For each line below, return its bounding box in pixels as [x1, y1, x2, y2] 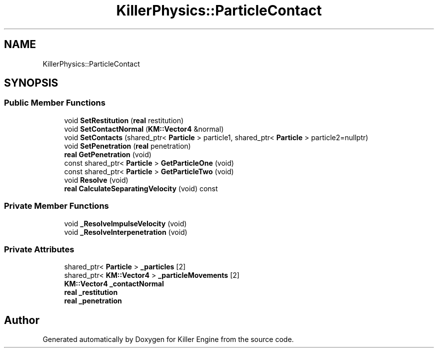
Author [4, 313, 39, 326]
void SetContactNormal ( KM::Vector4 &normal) [64, 124, 224, 133]
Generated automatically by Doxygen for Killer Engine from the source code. [42, 335, 294, 344]
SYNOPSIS [4, 77, 58, 90]
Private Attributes [4, 244, 74, 254]
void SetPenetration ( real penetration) [64, 141, 191, 150]
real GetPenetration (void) [64, 150, 151, 159]
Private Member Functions [4, 201, 109, 211]
